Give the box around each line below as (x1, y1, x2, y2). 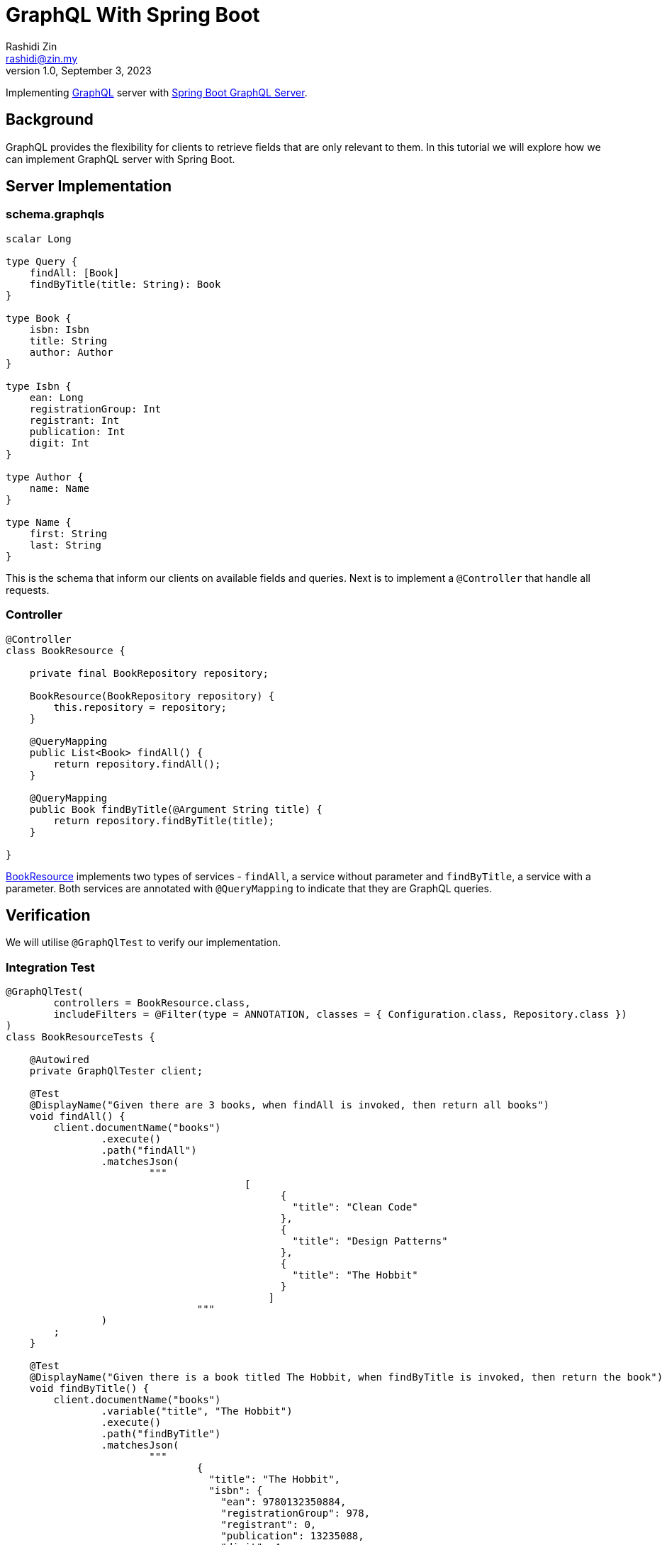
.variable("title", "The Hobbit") (101, 1405, 293, 1417)
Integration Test (6, 960, 95, 974)
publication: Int (29, 425, 125, 437)
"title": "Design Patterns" (292, 1235, 448, 1247)
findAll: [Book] (29, 266, 120, 279)
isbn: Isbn (29, 323, 90, 335)
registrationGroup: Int (29, 403, 162, 415)
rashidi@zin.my (6, 52, 78, 64)
